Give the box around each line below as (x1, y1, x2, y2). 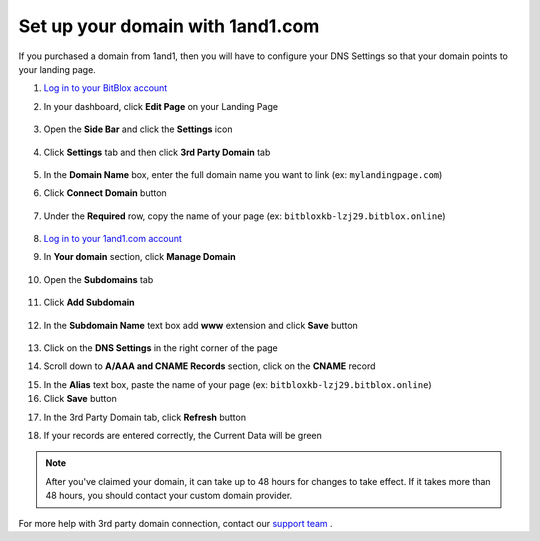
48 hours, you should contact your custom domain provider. (45, 490, 293, 502)
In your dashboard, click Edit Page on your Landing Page (43, 100, 279, 112)
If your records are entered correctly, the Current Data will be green (43, 429, 322, 441)
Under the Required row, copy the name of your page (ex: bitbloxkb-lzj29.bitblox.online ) (43, 210, 446, 222)
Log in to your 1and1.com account (43, 233, 182, 245)
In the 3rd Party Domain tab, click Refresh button (43, 411, 247, 423)
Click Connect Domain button (43, 187, 167, 199)
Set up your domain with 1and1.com (18, 15, 320, 37)
